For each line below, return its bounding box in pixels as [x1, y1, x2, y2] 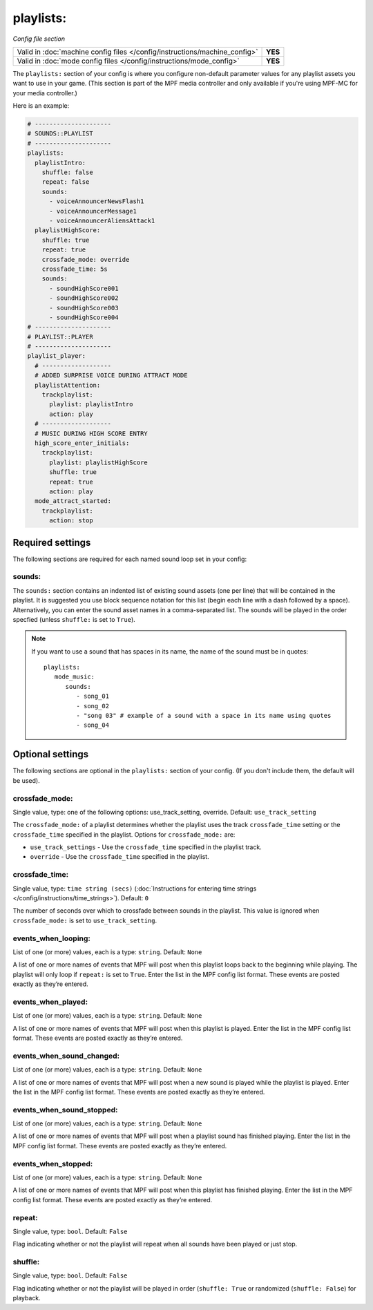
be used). [12, 776, 41, 784]
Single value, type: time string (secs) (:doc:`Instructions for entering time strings [12, 884, 257, 893]
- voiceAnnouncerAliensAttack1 [49, 217, 155, 225]
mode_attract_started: [35, 497, 112, 505]
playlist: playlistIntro [49, 401, 134, 408]
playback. [12, 1294, 41, 1302]
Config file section [12, 35, 66, 43]
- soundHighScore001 [49, 284, 119, 292]
